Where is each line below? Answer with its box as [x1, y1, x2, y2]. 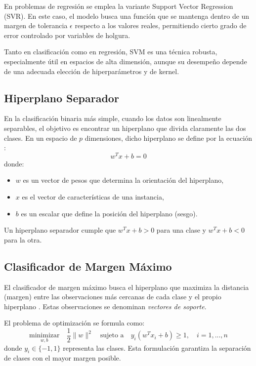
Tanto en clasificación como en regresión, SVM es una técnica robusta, [4, 46, 217, 57]
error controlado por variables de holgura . [4, 30, 130, 40]
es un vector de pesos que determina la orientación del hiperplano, [23, 175, 224, 185]
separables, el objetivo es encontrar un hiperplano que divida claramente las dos [4, 122, 246, 133]
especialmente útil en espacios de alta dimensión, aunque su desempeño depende [4, 56, 247, 66]
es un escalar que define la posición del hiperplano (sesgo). [21, 208, 198, 218]
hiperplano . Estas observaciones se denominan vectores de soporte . [4, 301, 207, 311]
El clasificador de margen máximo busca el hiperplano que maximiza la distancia [4, 282, 249, 292]
